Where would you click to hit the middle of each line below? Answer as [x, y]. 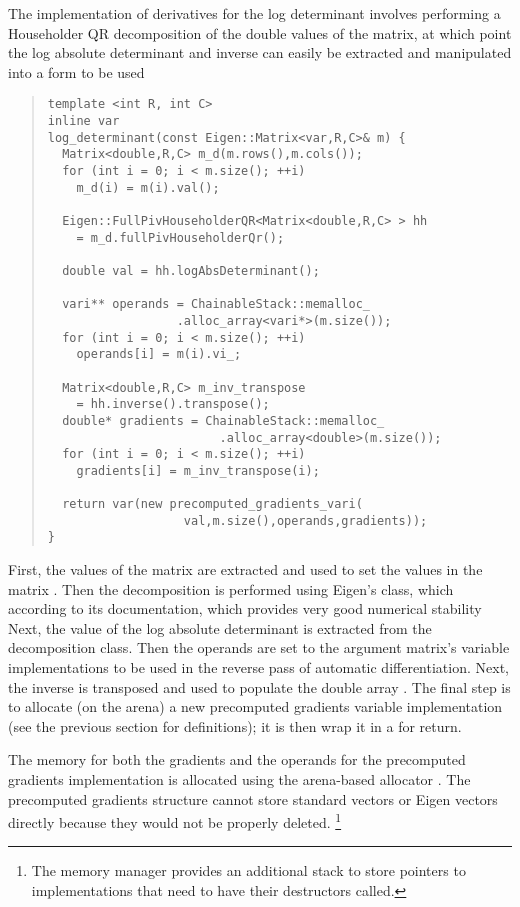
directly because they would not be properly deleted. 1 [175, 820]
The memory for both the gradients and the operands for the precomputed [237, 759]
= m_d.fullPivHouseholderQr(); [180, 237]
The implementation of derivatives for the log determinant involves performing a [254, 13]
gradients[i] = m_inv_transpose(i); [198, 470]
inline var [83, 121]
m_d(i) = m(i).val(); [148, 187]
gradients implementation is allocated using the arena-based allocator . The [239, 779]
